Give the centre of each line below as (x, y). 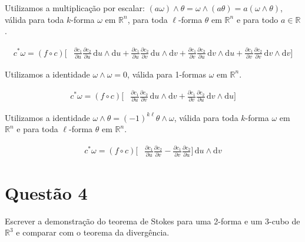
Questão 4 (46, 192)
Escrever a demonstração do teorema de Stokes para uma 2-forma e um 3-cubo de (152, 221)
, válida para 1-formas (167, 74)
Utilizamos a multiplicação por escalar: (75, 8)
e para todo (257, 19)
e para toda (37, 129)
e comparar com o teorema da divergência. (93, 232)
